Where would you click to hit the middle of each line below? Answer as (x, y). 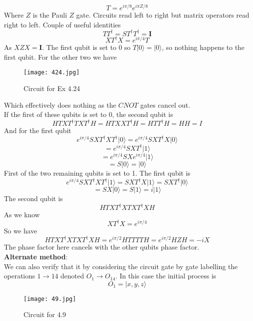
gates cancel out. (165, 104)
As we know (22, 215)
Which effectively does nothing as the (60, 104)
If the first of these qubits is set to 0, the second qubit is (89, 114)
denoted (72, 276)
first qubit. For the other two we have (60, 57)
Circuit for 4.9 (45, 314)
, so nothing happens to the (203, 47)
